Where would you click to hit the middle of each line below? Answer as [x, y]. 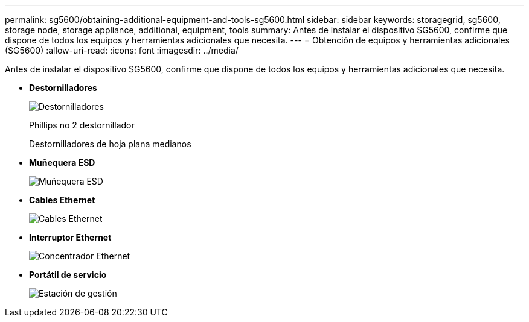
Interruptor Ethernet [70, 237]
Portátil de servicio [68, 275]
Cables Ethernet [62, 200]
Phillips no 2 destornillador [82, 125]
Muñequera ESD [62, 163]
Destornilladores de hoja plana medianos [110, 144]
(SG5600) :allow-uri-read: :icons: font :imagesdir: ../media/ [122, 50]
